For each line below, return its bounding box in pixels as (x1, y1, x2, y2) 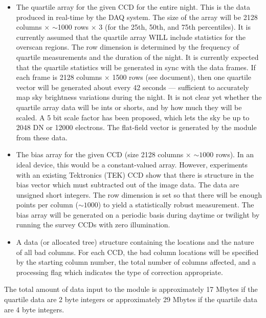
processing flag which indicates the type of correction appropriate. (16, 266, 223, 277)
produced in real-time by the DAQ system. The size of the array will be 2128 (16, 11, 258, 22)
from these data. (16, 132, 68, 142)
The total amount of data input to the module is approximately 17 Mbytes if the (4, 284, 258, 294)
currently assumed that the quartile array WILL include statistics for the (16, 31, 246, 42)
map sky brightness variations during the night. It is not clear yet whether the (16, 92, 262, 102)
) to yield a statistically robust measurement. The (98, 199, 254, 210)
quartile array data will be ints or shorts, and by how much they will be (16, 101, 242, 112)
